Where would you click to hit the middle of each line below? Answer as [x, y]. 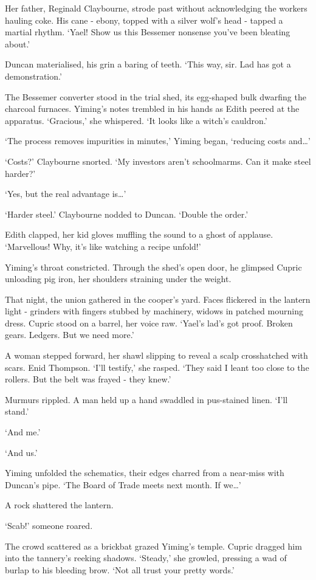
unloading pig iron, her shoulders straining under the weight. [118, 279]
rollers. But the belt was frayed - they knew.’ [88, 379]
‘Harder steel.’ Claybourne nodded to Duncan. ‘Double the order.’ [127, 214]
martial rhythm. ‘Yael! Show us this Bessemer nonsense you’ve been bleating [148, 32]
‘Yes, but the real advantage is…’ [66, 194]
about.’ [18, 43]
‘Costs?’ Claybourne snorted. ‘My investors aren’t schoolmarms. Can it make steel [158, 161]
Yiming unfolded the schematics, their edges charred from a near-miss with [145, 473]
